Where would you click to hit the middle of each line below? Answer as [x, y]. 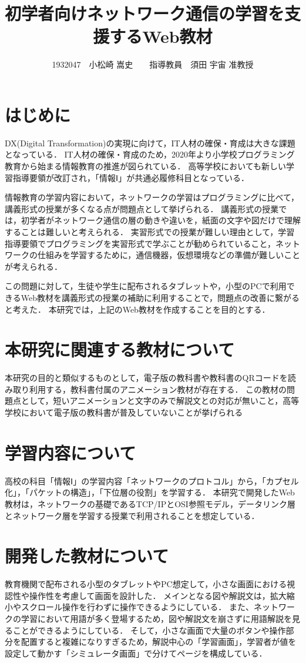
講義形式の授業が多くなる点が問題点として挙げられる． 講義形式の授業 [142, 208]
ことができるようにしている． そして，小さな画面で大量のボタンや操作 [149, 630]
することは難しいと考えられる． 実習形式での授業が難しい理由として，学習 [150, 232]
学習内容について [70, 452]
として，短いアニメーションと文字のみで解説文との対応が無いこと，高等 [160, 401]
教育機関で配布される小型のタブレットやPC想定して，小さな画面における [146, 584]
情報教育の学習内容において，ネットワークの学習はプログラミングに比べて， [152, 197]
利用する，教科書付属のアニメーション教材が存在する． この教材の [158, 389]
